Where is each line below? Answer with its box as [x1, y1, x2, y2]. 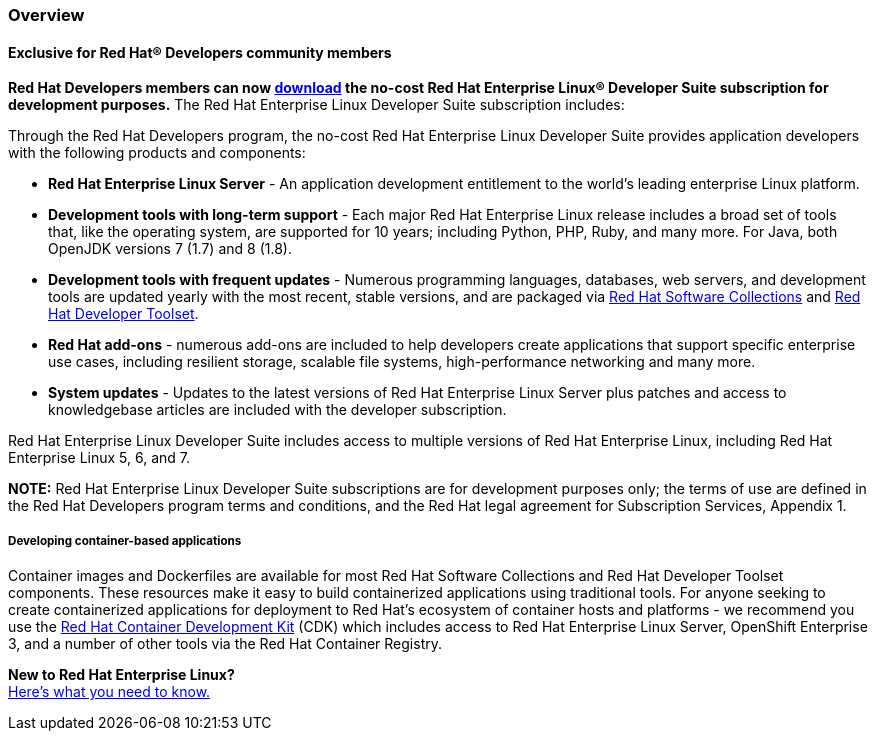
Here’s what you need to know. [8, 683, 211, 700]
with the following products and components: [8, 144, 306, 162]
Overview [8, 5, 85, 25]
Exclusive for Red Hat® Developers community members [8, 43, 392, 61]
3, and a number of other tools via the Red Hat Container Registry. [8, 635, 442, 652]
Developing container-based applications [8, 533, 242, 548]
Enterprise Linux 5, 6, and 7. [8, 449, 191, 467]
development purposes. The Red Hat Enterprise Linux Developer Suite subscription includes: [8, 96, 625, 114]
